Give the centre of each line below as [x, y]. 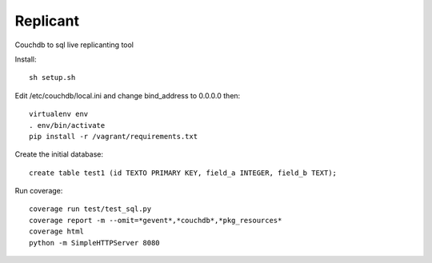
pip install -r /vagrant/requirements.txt [114, 136]
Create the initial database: [59, 154]
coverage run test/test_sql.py [90, 209]
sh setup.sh [52, 78]
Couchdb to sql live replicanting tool [74, 45]
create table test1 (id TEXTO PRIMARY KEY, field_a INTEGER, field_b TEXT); [183, 173]
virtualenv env [59, 114]
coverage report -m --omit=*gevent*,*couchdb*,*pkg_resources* [156, 220]
